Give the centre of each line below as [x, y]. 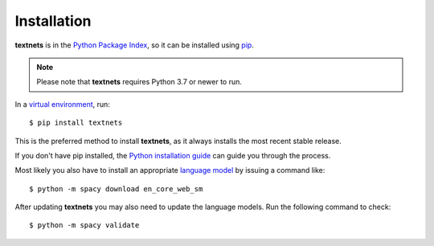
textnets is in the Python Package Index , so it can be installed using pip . [135, 45]
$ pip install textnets [76, 123]
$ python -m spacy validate [84, 225]
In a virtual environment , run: [62, 104]
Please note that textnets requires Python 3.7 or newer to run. [139, 82]
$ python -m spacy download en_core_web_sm [116, 189]
